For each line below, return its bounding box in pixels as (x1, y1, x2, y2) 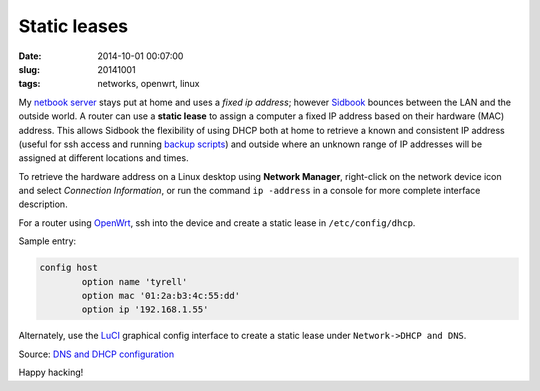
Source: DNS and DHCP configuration (18, 348, 175, 360)
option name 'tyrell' (81, 276, 188, 287)
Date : (18, 50, 42, 62)
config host (39, 262, 99, 274)
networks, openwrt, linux (97, 78, 200, 90)
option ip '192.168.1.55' (81, 304, 209, 315)
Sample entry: (18, 235, 77, 247)
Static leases (18, 15, 129, 37)
